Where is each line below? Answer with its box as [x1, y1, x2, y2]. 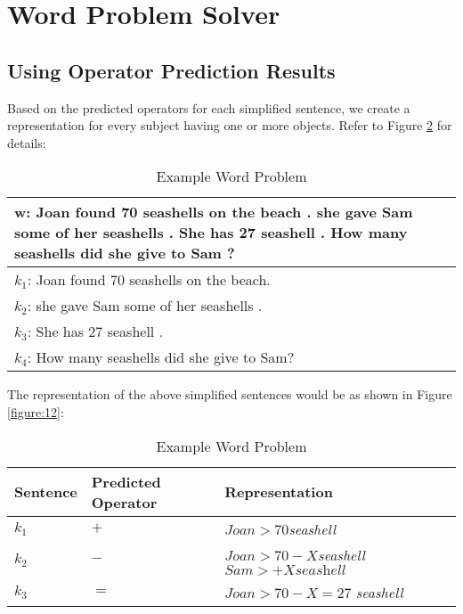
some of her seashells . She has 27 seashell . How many [14, 222, 408, 243]
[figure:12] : [7, 402, 64, 421]
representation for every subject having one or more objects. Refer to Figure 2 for [7, 116, 452, 135]
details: [7, 133, 46, 151]
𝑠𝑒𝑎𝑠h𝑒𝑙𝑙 [295, 562, 346, 577]
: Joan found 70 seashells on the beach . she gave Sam [26, 201, 413, 223]
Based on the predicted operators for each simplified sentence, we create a [7, 98, 410, 117]
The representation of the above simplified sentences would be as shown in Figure [7, 385, 452, 404]
